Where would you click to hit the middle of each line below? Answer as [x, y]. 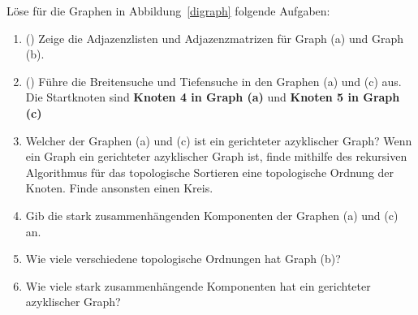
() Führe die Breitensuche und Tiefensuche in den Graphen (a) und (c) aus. [213, 81]
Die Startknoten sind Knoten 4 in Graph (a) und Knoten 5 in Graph [213, 97]
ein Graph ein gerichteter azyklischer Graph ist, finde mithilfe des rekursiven [216, 156]
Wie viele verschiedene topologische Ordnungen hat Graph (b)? [183, 259]
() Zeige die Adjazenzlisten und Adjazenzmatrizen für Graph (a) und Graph [214, 38]
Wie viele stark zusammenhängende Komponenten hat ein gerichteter [198, 285]
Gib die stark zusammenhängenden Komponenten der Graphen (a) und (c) [212, 215]
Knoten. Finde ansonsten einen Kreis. [119, 188]
